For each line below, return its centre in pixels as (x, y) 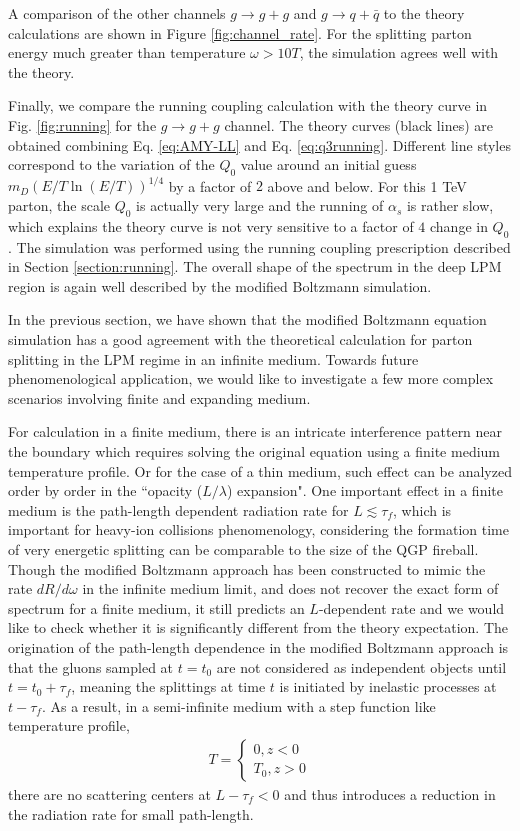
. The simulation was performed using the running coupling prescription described (259, 246)
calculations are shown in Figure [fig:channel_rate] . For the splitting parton (240, 32)
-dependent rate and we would (411, 607)
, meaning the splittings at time (168, 686)
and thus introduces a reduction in (390, 793)
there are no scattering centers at (109, 793)
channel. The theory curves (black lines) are (358, 124)
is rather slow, (450, 205)
